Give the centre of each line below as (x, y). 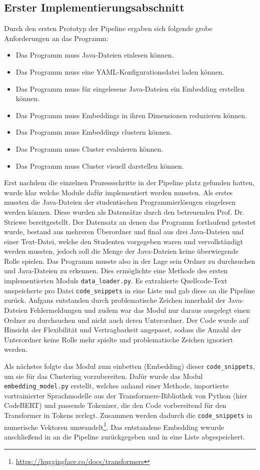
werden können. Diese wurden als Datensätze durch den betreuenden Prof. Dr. (124, 211)
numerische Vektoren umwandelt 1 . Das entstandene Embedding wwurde (114, 426)
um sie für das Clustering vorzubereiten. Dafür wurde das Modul (103, 376)
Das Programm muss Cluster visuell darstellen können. (100, 165)
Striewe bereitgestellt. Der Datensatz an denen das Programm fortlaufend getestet (130, 221)
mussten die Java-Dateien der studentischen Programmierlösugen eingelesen (120, 202)
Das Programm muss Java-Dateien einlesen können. (95, 55)
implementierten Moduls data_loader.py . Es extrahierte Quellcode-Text (116, 281)
